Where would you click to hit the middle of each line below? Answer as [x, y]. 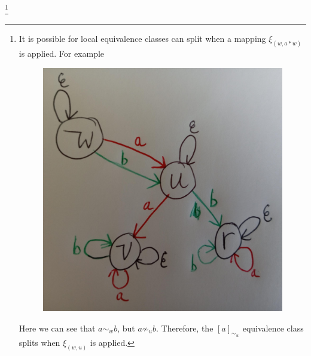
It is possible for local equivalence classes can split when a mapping [142, 39]
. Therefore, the [185, 328]
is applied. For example [62, 53]
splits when [39, 342]
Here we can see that [57, 328]
